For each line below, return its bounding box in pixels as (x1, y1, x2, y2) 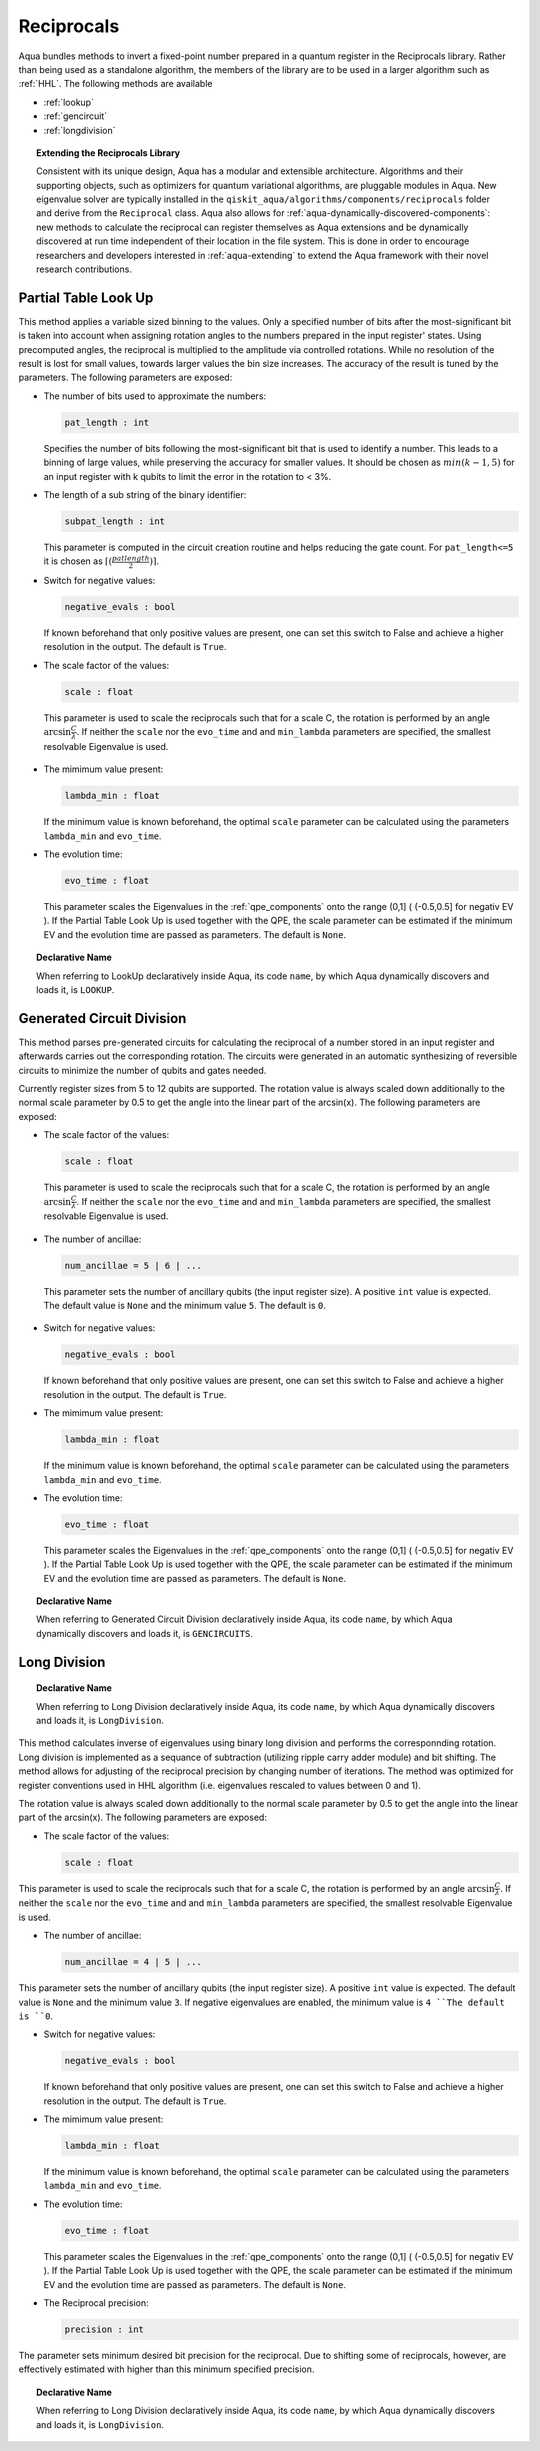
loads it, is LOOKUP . (36, 983, 115, 995)
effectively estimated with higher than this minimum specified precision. (18, 2363, 315, 2375)
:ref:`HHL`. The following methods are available (18, 78, 213, 90)
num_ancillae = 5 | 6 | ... (64, 1260, 202, 1271)
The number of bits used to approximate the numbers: (43, 390, 267, 402)
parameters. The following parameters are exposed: (18, 371, 233, 384)
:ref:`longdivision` (43, 124, 116, 136)
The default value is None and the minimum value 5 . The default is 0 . (43, 1300, 327, 1312)
